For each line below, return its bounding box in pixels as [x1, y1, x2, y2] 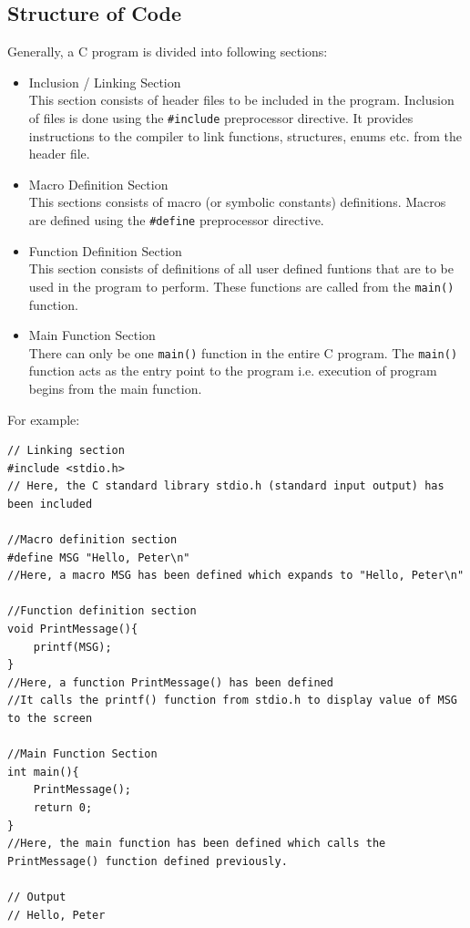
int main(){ [7, 765, 79, 778]
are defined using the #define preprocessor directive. [28, 211, 324, 230]
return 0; [33, 801, 93, 815]
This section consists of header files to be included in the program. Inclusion [28, 90, 455, 109]
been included [7, 497, 93, 510]
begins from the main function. [28, 378, 202, 397]
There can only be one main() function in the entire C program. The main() [28, 343, 458, 362]
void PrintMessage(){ [7, 623, 138, 636]
